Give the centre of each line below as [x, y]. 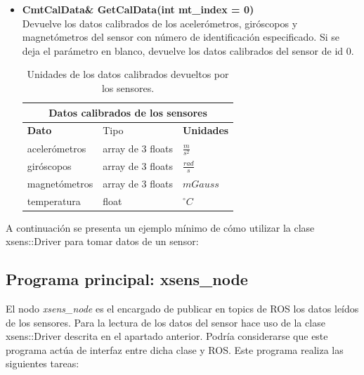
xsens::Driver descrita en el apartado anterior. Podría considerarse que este [167, 336]
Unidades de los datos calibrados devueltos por [128, 74]
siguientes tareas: [43, 363]
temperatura [54, 200]
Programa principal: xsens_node [127, 279]
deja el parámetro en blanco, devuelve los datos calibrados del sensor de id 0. [188, 50]
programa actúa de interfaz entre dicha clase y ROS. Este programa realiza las [175, 349]
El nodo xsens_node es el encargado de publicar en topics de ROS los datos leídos [182, 309]
